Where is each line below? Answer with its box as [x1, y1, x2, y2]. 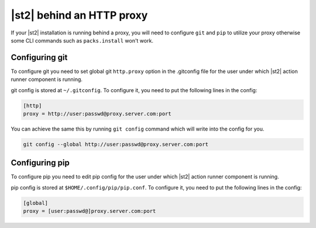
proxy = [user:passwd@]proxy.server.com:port [23, 208, 156, 215]
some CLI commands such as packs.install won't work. [11, 37, 153, 44]
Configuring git [11, 52, 68, 62]
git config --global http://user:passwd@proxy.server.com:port [23, 141, 209, 148]
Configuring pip [11, 158, 70, 168]
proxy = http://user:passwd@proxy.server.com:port [23, 111, 172, 117]
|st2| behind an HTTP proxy [11, 9, 148, 22]
